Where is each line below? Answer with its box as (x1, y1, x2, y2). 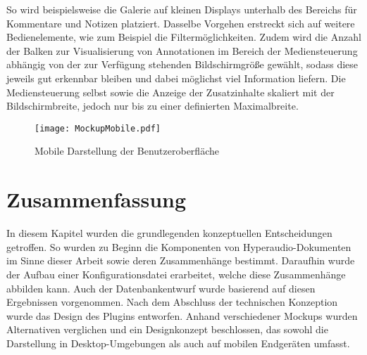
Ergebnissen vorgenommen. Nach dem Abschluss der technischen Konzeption (6, 295, 338, 309)
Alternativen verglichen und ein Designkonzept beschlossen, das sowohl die (6, 322, 328, 337)
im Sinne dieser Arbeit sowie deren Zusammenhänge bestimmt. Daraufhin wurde (6, 253, 355, 268)
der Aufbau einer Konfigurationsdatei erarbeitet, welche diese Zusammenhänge (6, 266, 346, 281)
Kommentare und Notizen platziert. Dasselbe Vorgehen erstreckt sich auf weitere (6, 15, 355, 30)
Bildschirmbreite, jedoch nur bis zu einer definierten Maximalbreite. (6, 98, 299, 113)
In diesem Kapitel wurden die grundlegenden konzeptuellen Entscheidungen (6, 226, 332, 240)
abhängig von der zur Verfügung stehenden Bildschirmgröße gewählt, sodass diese (6, 57, 359, 72)
